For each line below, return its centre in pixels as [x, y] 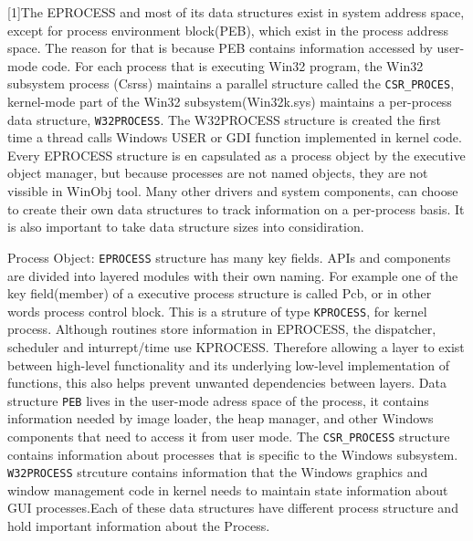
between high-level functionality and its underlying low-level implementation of [228, 364]
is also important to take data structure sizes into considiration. [186, 227]
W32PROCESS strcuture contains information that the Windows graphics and [218, 472]
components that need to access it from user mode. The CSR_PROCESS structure [229, 436]
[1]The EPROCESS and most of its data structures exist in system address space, [236, 12]
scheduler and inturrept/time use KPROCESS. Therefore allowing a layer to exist [236, 346]
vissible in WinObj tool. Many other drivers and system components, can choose [233, 191]
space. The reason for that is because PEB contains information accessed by [220, 48]
